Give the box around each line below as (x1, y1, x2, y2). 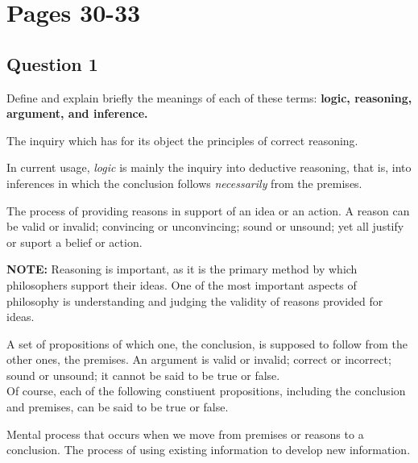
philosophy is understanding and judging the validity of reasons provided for (6, 292, 383, 309)
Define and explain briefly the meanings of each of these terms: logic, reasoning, (6, 89, 412, 106)
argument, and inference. (6, 105, 148, 122)
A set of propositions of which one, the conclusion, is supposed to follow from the (6, 335, 408, 352)
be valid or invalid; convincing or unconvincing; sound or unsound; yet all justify (6, 218, 404, 235)
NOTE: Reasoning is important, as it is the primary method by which (6, 261, 358, 277)
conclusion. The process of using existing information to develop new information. (6, 441, 411, 458)
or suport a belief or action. (6, 233, 143, 250)
